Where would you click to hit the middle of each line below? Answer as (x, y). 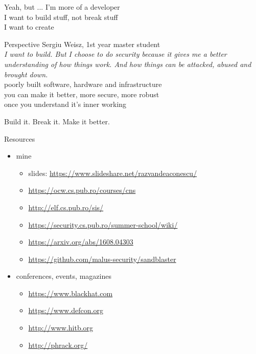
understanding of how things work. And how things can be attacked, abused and (128, 64)
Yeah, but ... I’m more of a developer (62, 7)
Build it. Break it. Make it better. (57, 121)
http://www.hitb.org (61, 328)
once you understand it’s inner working (65, 104)
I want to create (29, 27)
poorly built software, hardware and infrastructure (83, 84)
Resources (20, 138)
